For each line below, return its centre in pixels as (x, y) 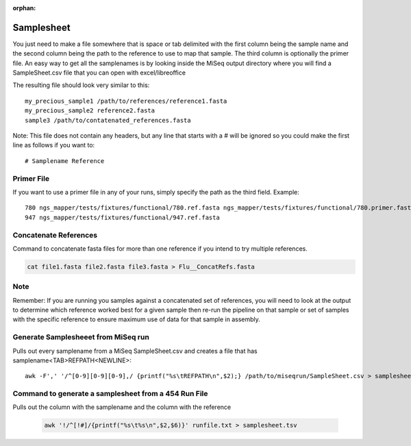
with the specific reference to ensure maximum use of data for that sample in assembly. (136, 319)
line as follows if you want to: (54, 145)
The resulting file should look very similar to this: (81, 85)
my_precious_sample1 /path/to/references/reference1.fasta (126, 101)
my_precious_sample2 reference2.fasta (90, 111)
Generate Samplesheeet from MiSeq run (81, 337)
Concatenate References (55, 235)
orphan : (24, 8)
